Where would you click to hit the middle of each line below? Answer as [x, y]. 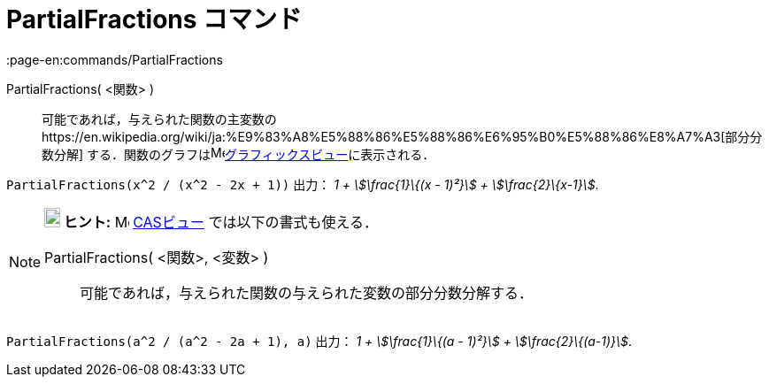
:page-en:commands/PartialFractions [115, 59]
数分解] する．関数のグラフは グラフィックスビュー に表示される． [238, 154]
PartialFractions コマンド [154, 19]
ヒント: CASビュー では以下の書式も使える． [220, 222]
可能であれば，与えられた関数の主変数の [159, 119]
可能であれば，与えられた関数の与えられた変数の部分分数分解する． [306, 292]
